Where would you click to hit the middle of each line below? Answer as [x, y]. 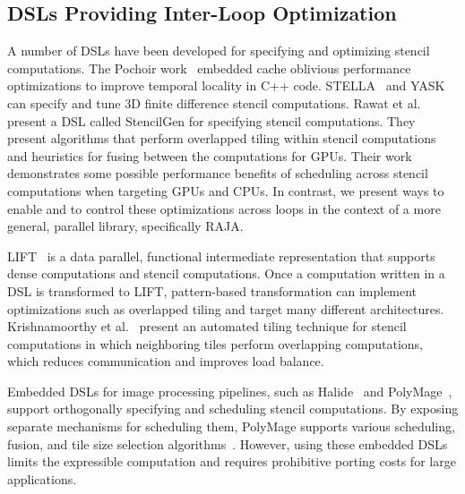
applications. [42, 478]
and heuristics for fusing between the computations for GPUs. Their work [210, 155]
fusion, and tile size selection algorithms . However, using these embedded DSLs [228, 443]
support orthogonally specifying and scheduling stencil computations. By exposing [233, 409]
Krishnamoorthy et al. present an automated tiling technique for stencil [207, 326]
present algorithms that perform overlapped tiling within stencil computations [222, 138]
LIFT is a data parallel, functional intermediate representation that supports [221, 256]
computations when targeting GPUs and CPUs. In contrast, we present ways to [226, 190]
